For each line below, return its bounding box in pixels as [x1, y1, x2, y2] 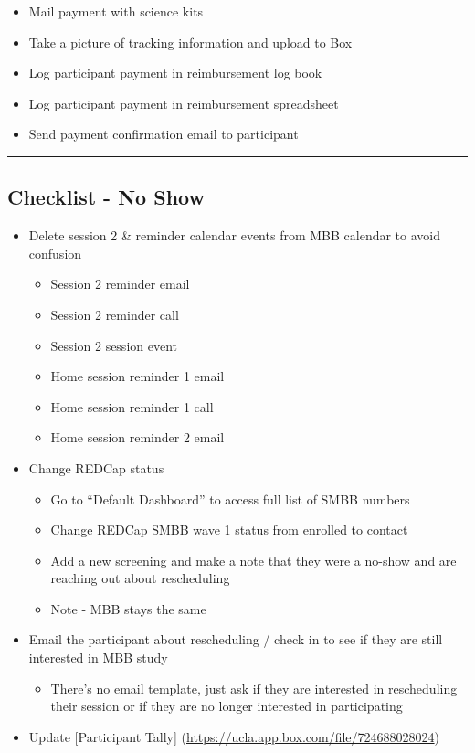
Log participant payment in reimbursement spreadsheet [28, 93, 339, 112]
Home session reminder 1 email [50, 366, 225, 386]
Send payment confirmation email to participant [28, 124, 299, 143]
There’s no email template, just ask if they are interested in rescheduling [50, 678, 458, 697]
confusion [28, 243, 82, 262]
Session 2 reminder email [50, 274, 190, 293]
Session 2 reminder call [50, 304, 179, 323]
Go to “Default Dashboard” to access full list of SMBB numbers [50, 489, 410, 508]
